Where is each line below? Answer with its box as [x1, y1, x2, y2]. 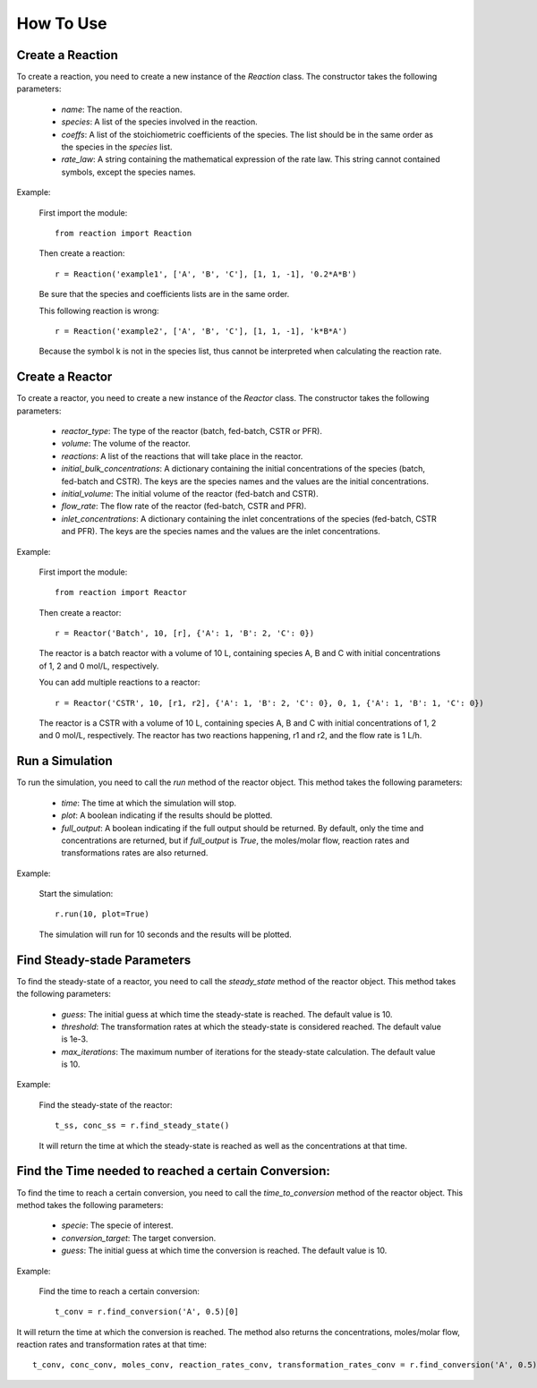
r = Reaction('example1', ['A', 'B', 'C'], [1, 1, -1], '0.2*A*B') [55, 268, 357, 279]
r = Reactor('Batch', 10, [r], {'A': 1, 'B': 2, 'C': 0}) [55, 628, 315, 639]
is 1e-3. [61, 1034, 89, 1044]
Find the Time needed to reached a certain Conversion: [16, 1163, 330, 1179]
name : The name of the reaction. [61, 104, 183, 115]
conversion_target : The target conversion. [61, 1232, 217, 1243]
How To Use [16, 13, 107, 33]
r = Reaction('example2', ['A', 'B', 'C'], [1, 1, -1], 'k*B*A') [55, 326, 348, 336]
